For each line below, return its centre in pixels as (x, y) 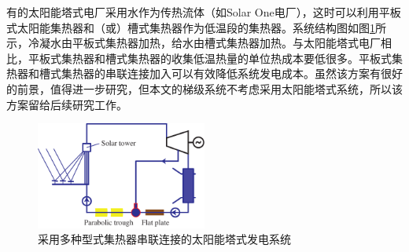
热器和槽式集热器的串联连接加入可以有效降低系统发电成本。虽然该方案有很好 (204, 73)
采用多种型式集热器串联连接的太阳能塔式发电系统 (164, 239)
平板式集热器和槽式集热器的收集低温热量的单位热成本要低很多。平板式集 (215, 58)
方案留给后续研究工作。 (67, 104)
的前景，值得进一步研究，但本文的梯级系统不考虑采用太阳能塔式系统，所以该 (204, 88)
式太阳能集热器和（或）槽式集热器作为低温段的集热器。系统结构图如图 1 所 (196, 27)
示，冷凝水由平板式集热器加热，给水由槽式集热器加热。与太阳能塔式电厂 (193, 43)
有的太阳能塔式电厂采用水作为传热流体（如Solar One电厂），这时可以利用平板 (204, 12)
